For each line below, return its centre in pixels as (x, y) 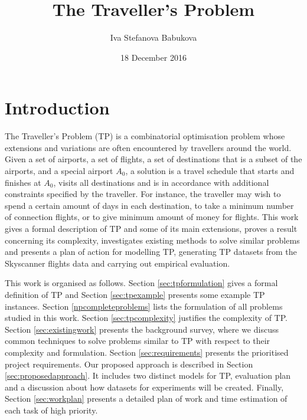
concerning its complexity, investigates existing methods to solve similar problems (152, 240)
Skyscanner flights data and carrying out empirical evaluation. (117, 263)
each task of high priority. (51, 410)
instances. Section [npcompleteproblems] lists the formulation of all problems (144, 306)
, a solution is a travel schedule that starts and (210, 171)
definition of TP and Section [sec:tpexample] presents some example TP (135, 294)
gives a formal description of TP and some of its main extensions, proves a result (151, 228)
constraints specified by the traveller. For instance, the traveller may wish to (143, 194)
